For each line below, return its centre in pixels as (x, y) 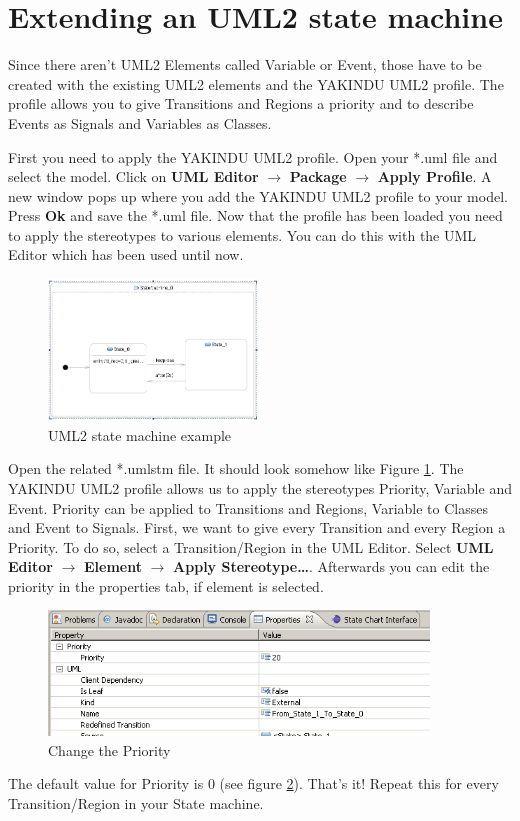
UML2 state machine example (140, 434)
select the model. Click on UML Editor (133, 176)
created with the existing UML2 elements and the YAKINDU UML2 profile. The (256, 83)
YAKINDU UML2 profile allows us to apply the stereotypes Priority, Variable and (260, 487)
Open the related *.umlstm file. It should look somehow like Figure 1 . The (236, 468)
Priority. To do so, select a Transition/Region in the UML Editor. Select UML (251, 546)
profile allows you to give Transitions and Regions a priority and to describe (241, 103)
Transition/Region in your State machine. (136, 803)
